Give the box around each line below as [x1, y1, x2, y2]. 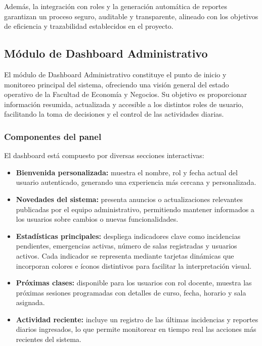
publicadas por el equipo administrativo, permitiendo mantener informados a [16, 204, 254, 214]
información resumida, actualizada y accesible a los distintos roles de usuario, [4, 98, 244, 109]
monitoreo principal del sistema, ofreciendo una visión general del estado [4, 79, 229, 89]
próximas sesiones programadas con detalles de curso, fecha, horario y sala [16, 287, 246, 298]
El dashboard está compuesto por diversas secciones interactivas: [4, 150, 204, 161]
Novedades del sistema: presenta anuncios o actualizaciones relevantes [16, 193, 243, 204]
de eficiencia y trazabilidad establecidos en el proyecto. [4, 21, 173, 31]
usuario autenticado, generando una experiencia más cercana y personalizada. [16, 177, 256, 187]
